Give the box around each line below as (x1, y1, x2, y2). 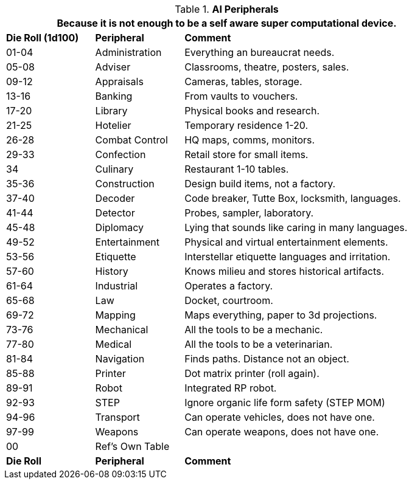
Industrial (95, 280, 138, 292)
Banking (95, 90, 133, 102)
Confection (95, 148, 146, 161)
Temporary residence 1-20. (184, 119, 309, 131)
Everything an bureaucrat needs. (184, 46, 335, 58)
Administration (95, 46, 162, 58)
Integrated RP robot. (184, 382, 277, 394)
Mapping (95, 309, 136, 321)
